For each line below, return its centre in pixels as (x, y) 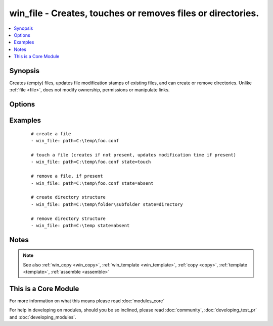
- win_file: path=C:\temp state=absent (80, 225)
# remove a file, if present (67, 176)
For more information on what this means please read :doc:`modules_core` (87, 301)
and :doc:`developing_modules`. (43, 317)
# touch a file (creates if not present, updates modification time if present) (134, 155)
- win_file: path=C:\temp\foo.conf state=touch (91, 162)
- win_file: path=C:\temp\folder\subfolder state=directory (107, 204)
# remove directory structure (69, 219)
